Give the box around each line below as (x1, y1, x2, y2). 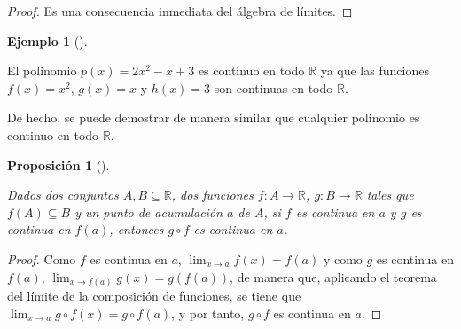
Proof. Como (7, 249, 76, 268)
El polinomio (7, 61, 77, 80)
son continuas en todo (214, 78, 333, 97)
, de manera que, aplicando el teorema (230, 267, 437, 286)
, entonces (109, 220, 164, 239)
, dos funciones (171, 185, 254, 204)
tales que (366, 185, 414, 204)
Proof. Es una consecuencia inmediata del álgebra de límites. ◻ (7, 2, 353, 20)
